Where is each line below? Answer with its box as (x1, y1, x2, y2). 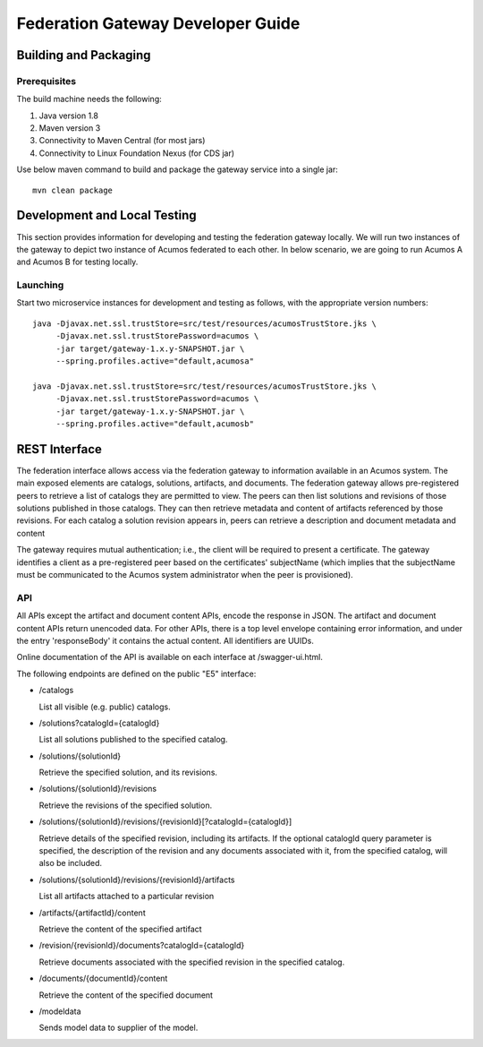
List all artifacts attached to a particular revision (38, 891, 215, 902)
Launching (16, 279, 64, 291)
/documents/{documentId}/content (38, 973, 168, 984)
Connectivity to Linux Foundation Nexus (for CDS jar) (38, 148, 235, 159)
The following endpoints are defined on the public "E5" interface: (16, 668, 257, 679)
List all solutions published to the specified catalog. (38, 734, 228, 745)
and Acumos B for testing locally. (16, 256, 139, 268)
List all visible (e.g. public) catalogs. (38, 701, 171, 712)
